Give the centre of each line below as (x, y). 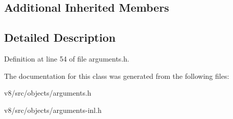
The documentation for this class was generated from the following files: (117, 76)
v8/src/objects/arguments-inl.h (53, 110)
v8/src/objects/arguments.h (48, 93)
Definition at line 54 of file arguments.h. (67, 58)
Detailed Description (60, 37)
